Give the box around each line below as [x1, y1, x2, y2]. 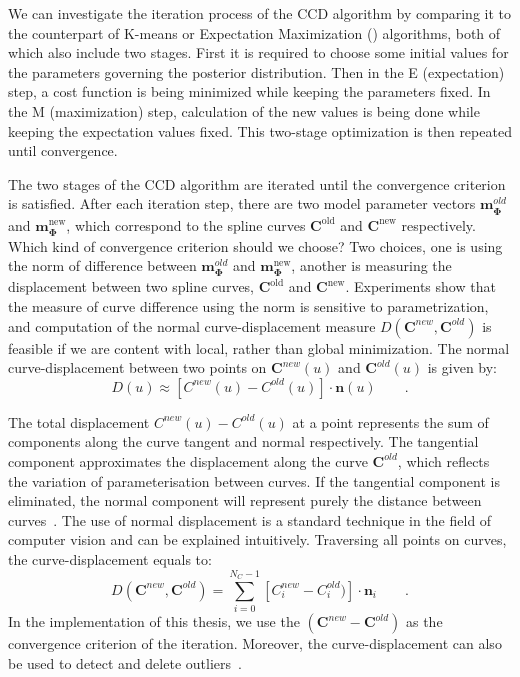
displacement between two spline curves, [8, 276, 255, 297]
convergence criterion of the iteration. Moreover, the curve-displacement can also [8, 633, 502, 654]
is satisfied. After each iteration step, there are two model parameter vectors [8, 193, 476, 214]
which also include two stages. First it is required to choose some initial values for [8, 42, 509, 63]
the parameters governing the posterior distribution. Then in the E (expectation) [8, 61, 505, 82]
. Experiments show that [345, 276, 496, 297]
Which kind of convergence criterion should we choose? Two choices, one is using [8, 235, 503, 256]
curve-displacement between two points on [8, 357, 267, 378]
